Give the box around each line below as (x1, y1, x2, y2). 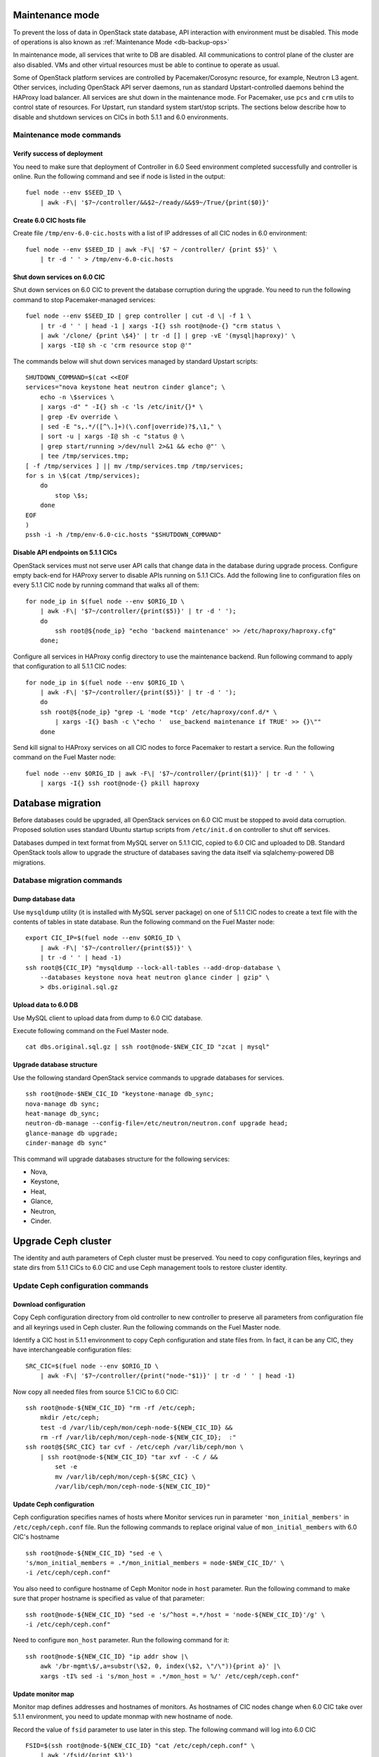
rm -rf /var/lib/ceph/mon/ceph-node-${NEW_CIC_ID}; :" (39, 1434, 237, 1441)
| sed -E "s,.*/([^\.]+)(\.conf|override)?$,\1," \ (39, 422, 222, 431)
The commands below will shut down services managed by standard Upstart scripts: (13, 357, 258, 365)
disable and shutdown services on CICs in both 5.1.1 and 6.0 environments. (13, 112, 228, 121)
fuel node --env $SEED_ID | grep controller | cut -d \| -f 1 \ (25, 312, 252, 320)
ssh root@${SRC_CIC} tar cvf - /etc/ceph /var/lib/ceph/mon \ (25, 1443, 244, 1451)
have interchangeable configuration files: (13, 1346, 132, 1354)
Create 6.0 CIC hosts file (13, 216, 86, 224)
